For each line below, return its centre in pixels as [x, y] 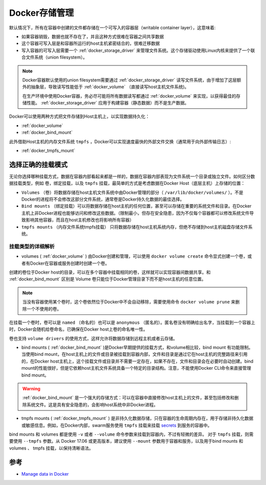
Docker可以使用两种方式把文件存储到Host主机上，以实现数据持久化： [80, 116]
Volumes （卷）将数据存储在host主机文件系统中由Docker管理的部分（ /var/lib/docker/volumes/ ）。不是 [133, 192]
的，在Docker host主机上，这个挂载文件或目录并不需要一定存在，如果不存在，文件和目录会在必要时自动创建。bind [137, 361]
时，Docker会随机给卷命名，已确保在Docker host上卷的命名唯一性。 [78, 329]
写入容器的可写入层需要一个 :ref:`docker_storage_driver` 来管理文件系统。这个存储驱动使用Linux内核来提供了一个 [136, 50]
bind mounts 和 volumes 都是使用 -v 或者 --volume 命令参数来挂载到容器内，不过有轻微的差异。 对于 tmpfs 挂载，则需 [131, 434]
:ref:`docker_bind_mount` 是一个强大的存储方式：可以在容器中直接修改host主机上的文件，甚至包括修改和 [129, 398]
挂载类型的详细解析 [32, 246]
